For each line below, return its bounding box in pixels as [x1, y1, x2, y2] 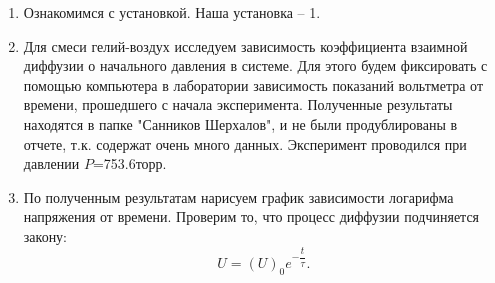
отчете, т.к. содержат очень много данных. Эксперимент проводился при [23, 133, 467, 154]
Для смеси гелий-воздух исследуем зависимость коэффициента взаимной [23, 35, 468, 56]
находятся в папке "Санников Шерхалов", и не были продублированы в [23, 113, 458, 134]
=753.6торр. [92, 153, 167, 174]
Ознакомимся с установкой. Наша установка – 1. [23, 2, 321, 22]
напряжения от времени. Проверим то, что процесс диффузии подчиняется [23, 206, 480, 227]
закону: [23, 225, 68, 246]
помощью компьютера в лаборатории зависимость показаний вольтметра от [23, 74, 484, 95]
